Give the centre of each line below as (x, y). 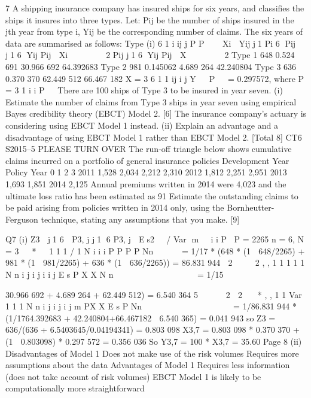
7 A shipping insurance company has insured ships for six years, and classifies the (155, 8)
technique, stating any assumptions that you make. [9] (140, 219)
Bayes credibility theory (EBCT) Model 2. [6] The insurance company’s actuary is (156, 113)
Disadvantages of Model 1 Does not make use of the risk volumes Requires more (152, 353)
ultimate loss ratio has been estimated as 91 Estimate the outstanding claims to (152, 195)
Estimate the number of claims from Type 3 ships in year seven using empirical (151, 101)
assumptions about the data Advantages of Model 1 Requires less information (148, 365)
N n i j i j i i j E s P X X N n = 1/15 (115, 274)
